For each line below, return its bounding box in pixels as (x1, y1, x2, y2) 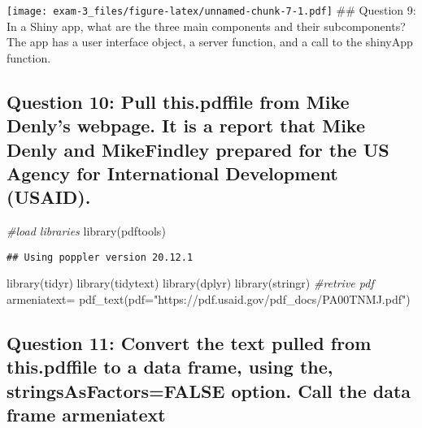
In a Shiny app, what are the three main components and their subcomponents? (7, 17, 406, 34)
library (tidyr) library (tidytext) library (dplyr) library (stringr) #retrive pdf (7, 275, 374, 292)
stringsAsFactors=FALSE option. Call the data (7, 378, 411, 403)
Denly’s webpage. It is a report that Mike (7, 113, 365, 138)
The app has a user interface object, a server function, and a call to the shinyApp (7, 33, 413, 50)
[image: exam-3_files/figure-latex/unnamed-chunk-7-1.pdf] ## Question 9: (7, 2, 416, 18)
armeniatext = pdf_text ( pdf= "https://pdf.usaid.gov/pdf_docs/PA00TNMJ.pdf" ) (7, 291, 411, 308)
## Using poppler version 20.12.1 (7, 251, 194, 263)
